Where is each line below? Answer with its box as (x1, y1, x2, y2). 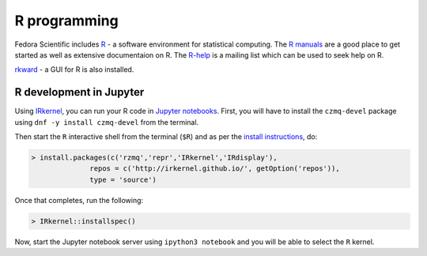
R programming (14, 12, 119, 29)
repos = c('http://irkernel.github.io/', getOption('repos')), (89, 164, 340, 173)
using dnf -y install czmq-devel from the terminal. (14, 117, 199, 126)
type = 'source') (89, 175, 157, 184)
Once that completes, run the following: (14, 195, 144, 205)
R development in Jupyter (14, 85, 145, 99)
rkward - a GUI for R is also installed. (14, 65, 134, 74)
